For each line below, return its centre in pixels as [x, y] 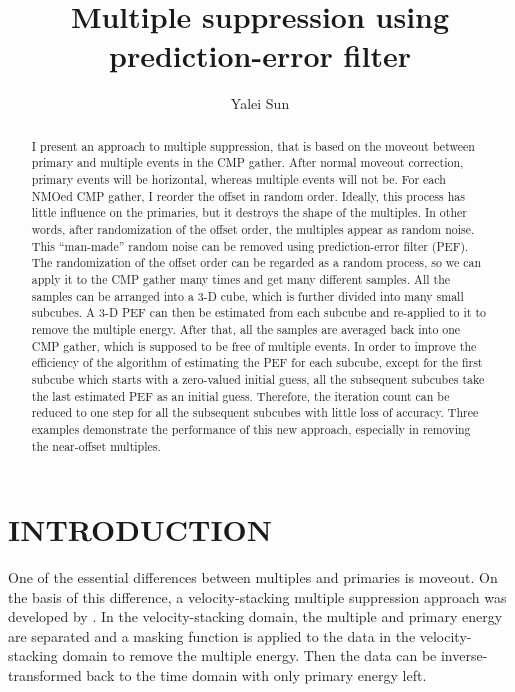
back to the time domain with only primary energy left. [256, 675]
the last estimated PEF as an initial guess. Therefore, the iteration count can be [240, 395]
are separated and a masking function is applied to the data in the [212, 635]
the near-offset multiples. [96, 445]
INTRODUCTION [140, 529]
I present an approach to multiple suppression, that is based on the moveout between [253, 145]
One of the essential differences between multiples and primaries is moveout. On [253, 577]
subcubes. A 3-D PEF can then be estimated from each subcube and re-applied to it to [258, 312]
